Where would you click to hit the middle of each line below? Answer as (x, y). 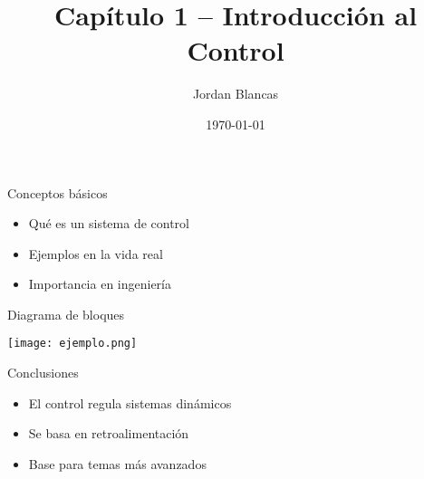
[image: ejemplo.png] (72, 344)
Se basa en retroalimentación (109, 433)
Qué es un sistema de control (109, 223)
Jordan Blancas (236, 94)
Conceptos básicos (58, 192)
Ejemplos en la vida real (96, 253)
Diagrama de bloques (66, 314)
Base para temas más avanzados (117, 463)
